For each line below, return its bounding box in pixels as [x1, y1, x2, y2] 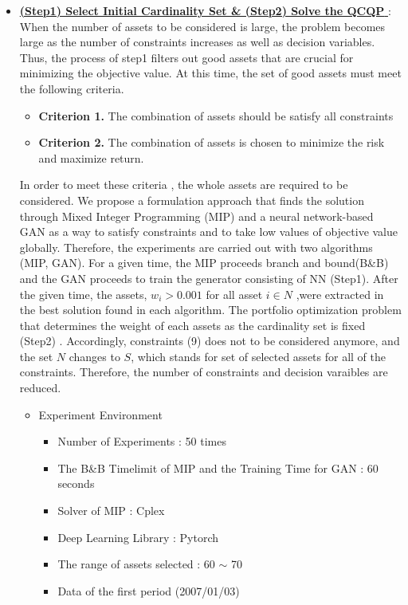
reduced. [19, 379, 61, 396]
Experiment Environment [38, 406, 163, 422]
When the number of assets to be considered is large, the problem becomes [19, 18, 386, 34]
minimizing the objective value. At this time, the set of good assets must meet [19, 65, 402, 81]
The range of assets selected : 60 [57, 556, 215, 572]
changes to [69, 348, 120, 364]
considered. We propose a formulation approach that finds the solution [19, 191, 364, 208]
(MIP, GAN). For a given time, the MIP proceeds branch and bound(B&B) [19, 254, 389, 271]
